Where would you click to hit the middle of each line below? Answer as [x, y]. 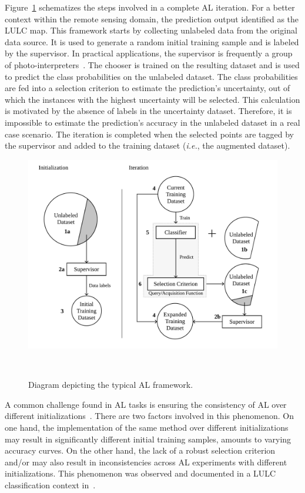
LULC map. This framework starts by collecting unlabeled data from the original [151, 30]
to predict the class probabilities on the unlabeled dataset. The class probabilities [151, 76]
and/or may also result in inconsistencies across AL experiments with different [146, 462]
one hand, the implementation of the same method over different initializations [147, 427]
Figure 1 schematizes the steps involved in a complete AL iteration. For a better [150, 7]
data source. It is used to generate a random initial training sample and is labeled [152, 41]
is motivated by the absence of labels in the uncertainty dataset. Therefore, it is [148, 111]
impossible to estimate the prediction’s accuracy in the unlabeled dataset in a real [152, 122]
